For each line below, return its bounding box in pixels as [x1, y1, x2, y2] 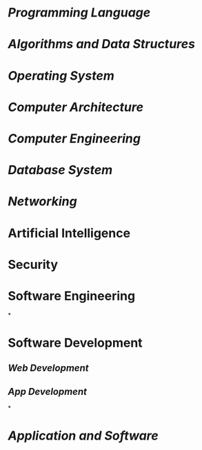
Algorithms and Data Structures [8, 36, 196, 52]
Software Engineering [8, 288, 136, 303]
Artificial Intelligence [8, 225, 130, 241]
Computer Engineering [8, 131, 141, 146]
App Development [8, 385, 88, 397]
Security [8, 257, 58, 272]
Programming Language [8, 5, 151, 21]
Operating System [8, 67, 114, 83]
